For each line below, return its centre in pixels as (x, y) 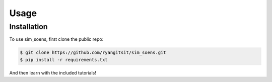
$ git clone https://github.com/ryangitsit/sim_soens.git (93, 53)
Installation (28, 27)
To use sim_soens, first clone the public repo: (56, 39)
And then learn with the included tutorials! (53, 72)
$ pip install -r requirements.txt (64, 60)
